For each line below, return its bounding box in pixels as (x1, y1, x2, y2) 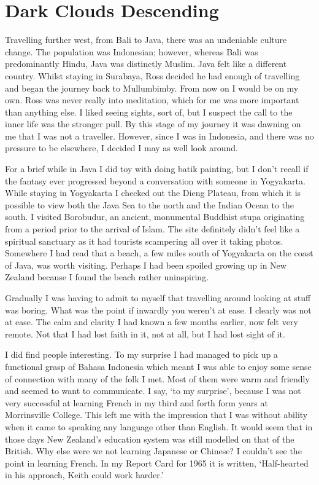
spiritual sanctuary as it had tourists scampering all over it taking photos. (5, 234, 283, 247)
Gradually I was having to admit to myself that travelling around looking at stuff (5, 291, 311, 304)
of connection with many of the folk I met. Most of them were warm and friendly (5, 372, 310, 385)
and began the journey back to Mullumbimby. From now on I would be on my (5, 81, 299, 94)
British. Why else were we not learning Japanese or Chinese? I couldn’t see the (5, 444, 302, 457)
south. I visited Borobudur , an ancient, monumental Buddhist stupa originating (5, 210, 305, 223)
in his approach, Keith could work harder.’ (5, 468, 164, 481)
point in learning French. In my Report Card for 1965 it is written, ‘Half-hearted (5, 456, 309, 469)
